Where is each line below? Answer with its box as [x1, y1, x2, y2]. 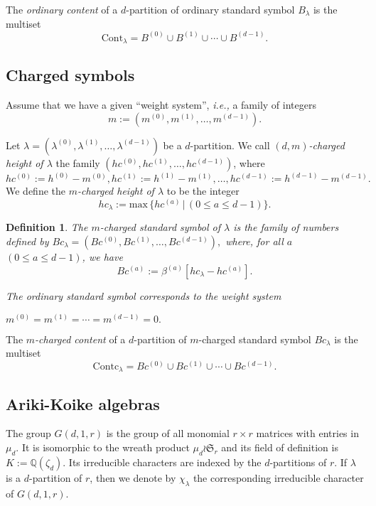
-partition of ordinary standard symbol [126, 2, 295, 16]
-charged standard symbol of [100, 220, 220, 235]
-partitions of [269, 454, 327, 469]
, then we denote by [90, 470, 176, 485]
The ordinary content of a [6, 2, 118, 16]
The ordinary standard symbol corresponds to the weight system [6, 289, 281, 303]
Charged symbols [6, 64, 135, 86]
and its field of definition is [221, 440, 338, 455]
